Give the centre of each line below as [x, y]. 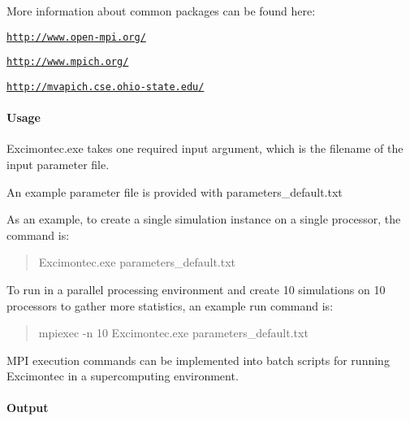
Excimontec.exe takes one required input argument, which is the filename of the [205, 148]
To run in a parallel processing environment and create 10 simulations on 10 [196, 289]
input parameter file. [58, 164]
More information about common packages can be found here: [161, 11]
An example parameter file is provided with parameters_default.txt [175, 191]
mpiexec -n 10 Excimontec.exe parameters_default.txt [173, 333]
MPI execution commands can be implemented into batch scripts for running [198, 360]
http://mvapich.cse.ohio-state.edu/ [106, 87]
